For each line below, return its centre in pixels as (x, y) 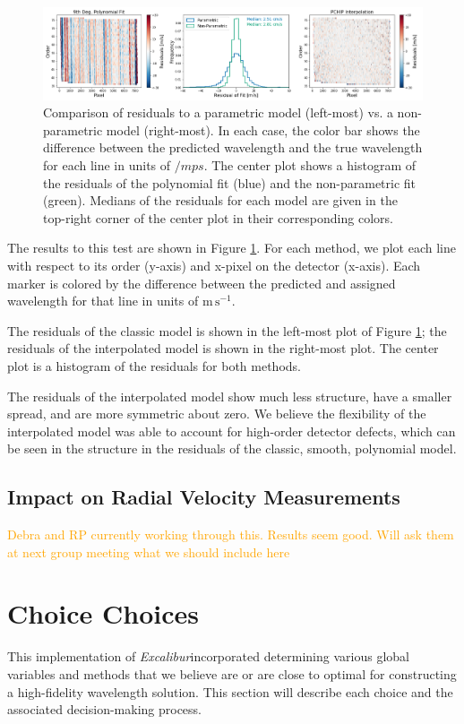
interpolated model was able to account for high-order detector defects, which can (232, 431)
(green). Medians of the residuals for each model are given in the (220, 200)
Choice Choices (103, 613)
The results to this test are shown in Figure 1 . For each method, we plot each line (232, 248)
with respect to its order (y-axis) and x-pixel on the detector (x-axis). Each (214, 265)
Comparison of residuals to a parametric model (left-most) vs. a (218, 112)
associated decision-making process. (105, 709)
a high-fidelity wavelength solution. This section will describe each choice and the (230, 691)
